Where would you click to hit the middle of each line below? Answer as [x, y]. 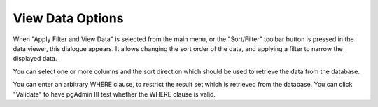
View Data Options [68, 18]
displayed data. [35, 59]
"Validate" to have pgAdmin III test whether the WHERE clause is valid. [114, 94]
